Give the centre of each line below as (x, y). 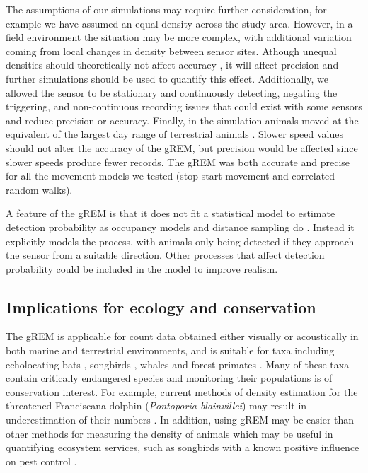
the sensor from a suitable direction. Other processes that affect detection (165, 255)
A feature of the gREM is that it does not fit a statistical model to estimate (171, 213)
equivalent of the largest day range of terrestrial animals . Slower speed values (174, 134)
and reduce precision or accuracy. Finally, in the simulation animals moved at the (182, 120)
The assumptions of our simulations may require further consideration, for (166, 9)
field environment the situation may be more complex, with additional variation (179, 37)
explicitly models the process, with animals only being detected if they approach (180, 241)
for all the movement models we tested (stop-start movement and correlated (171, 176)
